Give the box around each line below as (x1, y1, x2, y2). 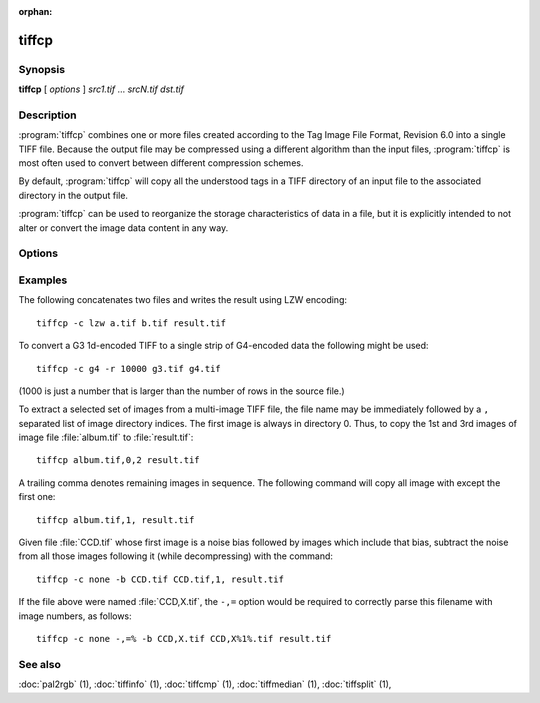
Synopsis (18, 62, 65, 76)
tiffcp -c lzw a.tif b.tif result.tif (36, 317, 227, 329)
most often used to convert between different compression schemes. (18, 157, 304, 169)
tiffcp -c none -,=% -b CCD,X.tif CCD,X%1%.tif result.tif (36, 633, 332, 644)
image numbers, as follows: (18, 610, 132, 622)
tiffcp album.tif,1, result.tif (36, 514, 195, 525)
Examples (18, 273, 68, 287)
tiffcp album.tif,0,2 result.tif (36, 455, 200, 466)
